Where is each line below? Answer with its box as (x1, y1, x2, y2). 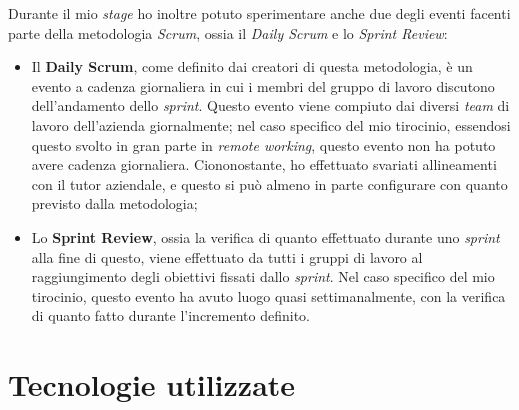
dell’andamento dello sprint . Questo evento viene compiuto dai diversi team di (31, 95, 510, 116)
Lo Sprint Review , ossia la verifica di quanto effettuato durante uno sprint (31, 226, 500, 247)
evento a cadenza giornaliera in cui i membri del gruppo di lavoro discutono (31, 75, 495, 96)
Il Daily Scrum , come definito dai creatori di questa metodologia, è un (31, 56, 473, 77)
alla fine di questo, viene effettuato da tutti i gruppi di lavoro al (31, 246, 423, 267)
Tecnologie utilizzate (8, 364, 296, 405)
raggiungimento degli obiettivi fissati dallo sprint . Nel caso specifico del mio (31, 266, 495, 287)
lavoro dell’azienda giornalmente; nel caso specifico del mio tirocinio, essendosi (31, 114, 511, 135)
